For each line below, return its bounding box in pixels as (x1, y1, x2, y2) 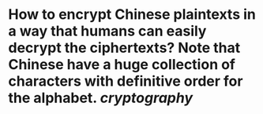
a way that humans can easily (8, 22, 207, 40)
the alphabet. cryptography (8, 89, 193, 107)
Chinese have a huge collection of (8, 56, 235, 74)
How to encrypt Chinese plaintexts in (8, 6, 257, 24)
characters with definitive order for (8, 72, 243, 90)
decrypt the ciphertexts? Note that (8, 39, 241, 57)
